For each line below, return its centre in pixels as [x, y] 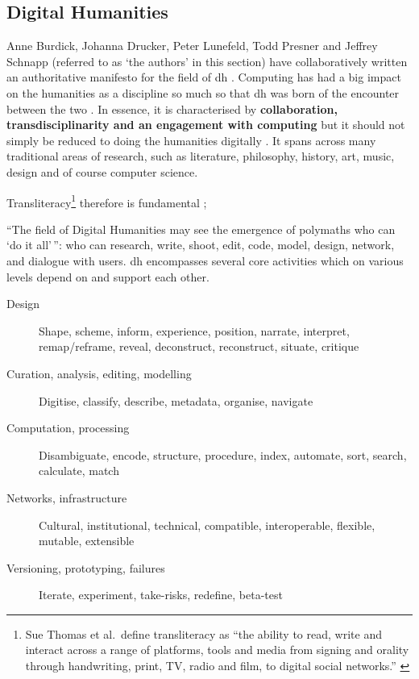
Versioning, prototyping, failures [86, 567]
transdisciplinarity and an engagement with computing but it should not [206, 125]
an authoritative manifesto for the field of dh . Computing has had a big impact [204, 77]
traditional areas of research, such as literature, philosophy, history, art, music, [201, 156]
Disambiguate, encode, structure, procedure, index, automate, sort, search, [223, 454]
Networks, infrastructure [67, 497]
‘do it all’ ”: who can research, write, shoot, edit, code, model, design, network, [201, 245]
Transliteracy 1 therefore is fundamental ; [107, 201]
